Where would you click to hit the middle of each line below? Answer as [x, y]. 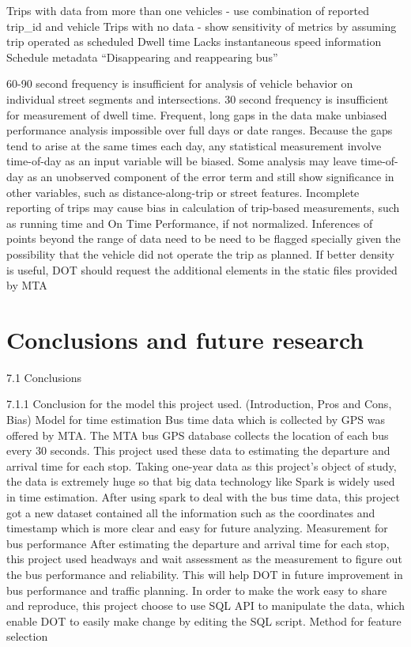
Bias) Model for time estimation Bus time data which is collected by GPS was [196, 419]
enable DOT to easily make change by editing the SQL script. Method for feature [204, 621]
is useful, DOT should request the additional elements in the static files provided [202, 269]
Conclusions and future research [185, 339]
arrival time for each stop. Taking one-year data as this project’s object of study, [202, 465]
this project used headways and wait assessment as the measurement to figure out [204, 559]
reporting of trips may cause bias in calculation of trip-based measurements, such [203, 208]
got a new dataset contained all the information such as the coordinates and [191, 512]
